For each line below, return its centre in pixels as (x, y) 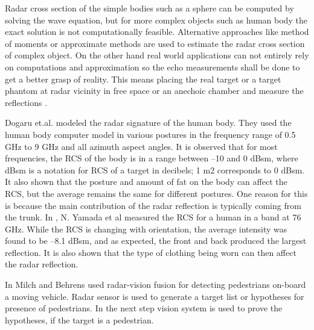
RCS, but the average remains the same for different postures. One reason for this (156, 193)
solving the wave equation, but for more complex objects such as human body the (156, 20)
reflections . (26, 102)
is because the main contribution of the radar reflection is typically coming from (153, 205)
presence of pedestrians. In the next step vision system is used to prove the (144, 308)
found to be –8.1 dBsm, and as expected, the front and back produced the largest (156, 241)
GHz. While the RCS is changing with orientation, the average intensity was (146, 229)
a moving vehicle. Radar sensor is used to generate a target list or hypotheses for (155, 296)
